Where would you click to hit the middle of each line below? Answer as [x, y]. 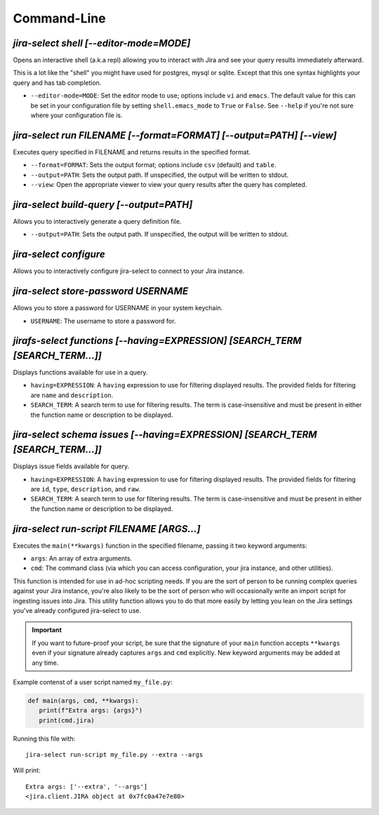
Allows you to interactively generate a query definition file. [97, 221]
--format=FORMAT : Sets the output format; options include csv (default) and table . [153, 165]
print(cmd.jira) [67, 720]
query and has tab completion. [57, 82]
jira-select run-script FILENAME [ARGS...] [107, 529]
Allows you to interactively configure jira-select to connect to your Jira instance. [129, 271]
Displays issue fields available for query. [71, 466]
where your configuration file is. [77, 115]
